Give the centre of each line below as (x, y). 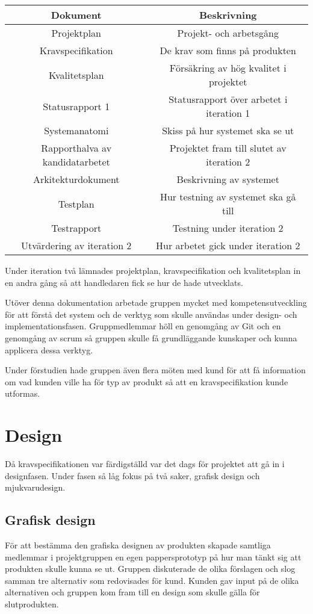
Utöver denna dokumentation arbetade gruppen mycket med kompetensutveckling (156, 302)
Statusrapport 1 (76, 106)
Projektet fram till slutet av (228, 148)
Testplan (76, 203)
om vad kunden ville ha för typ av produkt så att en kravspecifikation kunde (147, 381)
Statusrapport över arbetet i (228, 99)
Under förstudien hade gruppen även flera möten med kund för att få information (155, 370)
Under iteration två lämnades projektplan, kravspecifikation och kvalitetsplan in (153, 270)
